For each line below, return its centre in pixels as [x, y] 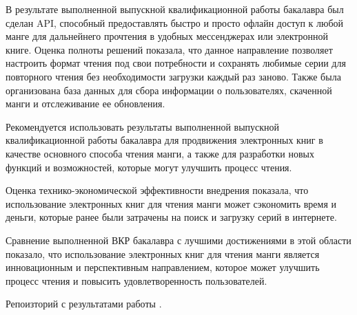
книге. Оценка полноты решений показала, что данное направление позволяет [169, 49]
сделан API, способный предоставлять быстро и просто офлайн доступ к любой [175, 22]
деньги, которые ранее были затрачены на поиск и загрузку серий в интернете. [171, 217]
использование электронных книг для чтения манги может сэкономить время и [171, 203]
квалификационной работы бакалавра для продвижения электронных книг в [164, 140]
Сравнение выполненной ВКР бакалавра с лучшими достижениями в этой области [178, 240]
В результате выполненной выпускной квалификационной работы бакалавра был [175, 9]
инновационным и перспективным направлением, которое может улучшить [163, 267]
